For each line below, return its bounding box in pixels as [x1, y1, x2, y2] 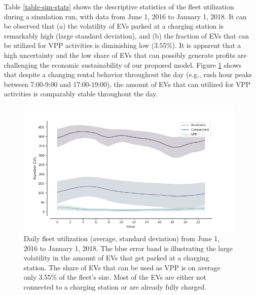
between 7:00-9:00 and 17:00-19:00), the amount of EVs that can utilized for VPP [4, 79, 251, 89]
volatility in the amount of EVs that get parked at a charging [24, 253, 209, 263]
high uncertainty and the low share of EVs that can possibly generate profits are [4, 49, 247, 60]
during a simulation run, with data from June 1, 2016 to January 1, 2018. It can [4, 11, 247, 21]
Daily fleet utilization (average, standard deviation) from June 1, [24, 233, 219, 243]
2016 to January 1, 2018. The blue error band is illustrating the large [24, 243, 233, 253]
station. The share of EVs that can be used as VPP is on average [24, 262, 220, 272]
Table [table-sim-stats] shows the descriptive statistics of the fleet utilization [4, 1, 234, 11]
